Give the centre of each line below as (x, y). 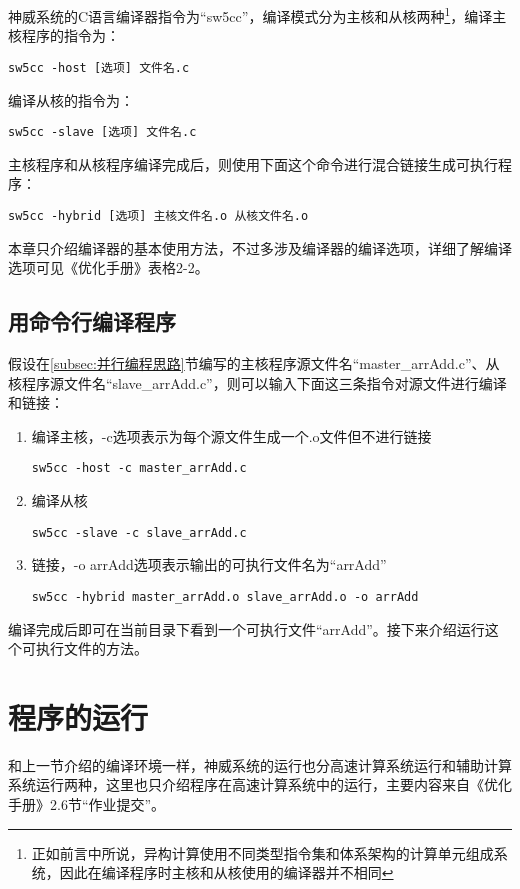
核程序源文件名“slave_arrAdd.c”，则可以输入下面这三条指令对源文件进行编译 (257, 382)
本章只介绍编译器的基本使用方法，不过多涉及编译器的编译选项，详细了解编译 (260, 247)
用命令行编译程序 (92, 321)
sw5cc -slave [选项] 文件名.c (102, 132)
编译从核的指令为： (71, 99)
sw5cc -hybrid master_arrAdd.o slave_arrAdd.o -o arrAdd (225, 596)
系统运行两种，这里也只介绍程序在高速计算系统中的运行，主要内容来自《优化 (260, 784)
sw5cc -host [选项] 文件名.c (99, 67)
